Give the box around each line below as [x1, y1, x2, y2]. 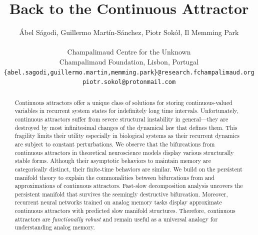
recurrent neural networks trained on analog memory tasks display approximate [14, 198, 222, 206]
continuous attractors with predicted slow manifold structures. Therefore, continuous [14, 206, 235, 215]
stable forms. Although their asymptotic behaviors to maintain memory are [14, 156, 211, 165]
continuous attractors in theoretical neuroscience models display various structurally [14, 148, 234, 156]
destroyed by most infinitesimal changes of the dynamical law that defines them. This [14, 123, 237, 131]
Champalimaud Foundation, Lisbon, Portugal [59, 56, 199, 66]
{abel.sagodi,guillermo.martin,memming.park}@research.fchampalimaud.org [3, 68, 254, 76]
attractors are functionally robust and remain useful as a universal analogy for [14, 214, 218, 223]
